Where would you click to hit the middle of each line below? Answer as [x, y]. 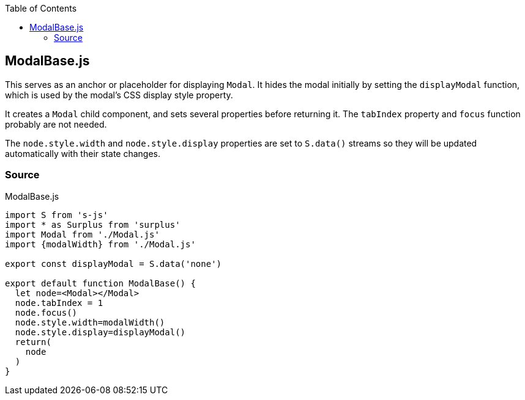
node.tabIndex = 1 [59, 303]
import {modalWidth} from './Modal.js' [100, 244]
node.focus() [46, 312]
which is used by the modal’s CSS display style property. [119, 95]
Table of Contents [41, 8]
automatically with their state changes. [83, 153]
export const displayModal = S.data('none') [114, 264]
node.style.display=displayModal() [100, 332]
